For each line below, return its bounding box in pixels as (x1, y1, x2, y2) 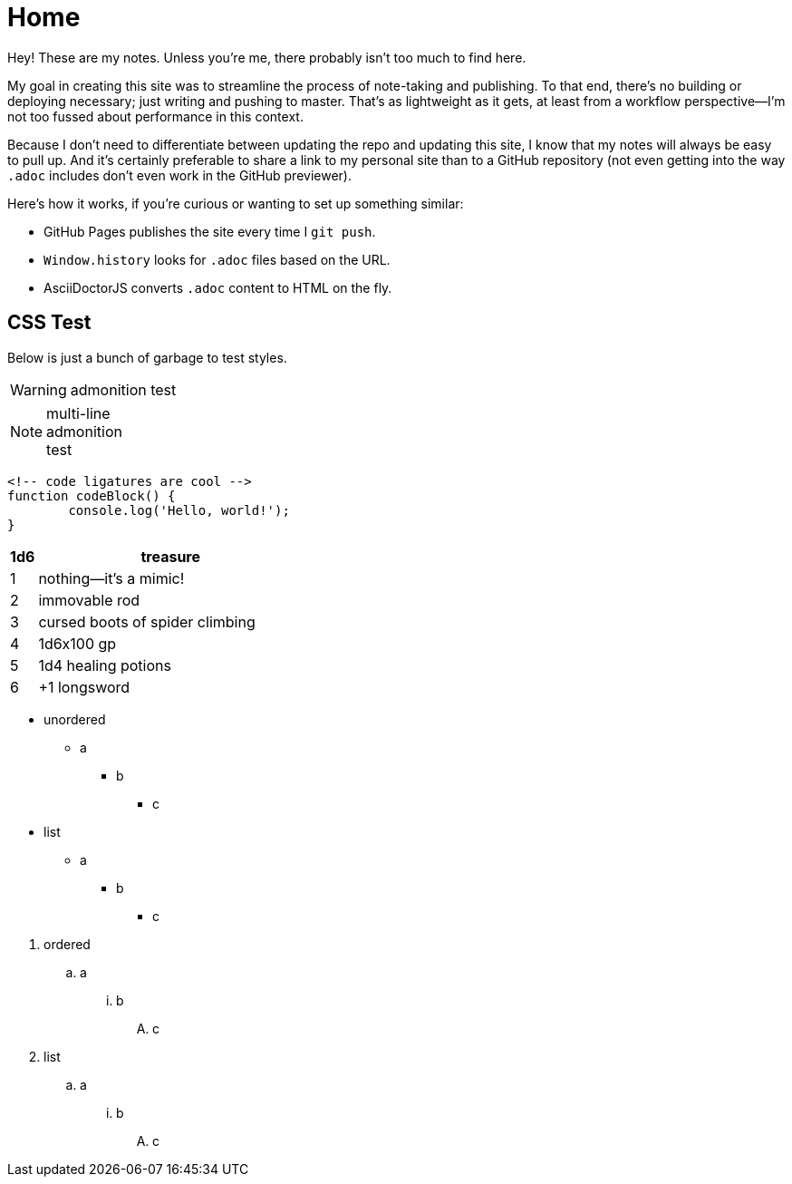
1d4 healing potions (38, 655, 171, 674)
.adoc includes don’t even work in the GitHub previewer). (7, 167, 352, 183)
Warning (10, 380, 67, 399)
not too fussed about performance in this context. (7, 108, 304, 124)
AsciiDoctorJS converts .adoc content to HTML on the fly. (43, 279, 392, 296)
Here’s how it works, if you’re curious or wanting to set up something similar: (7, 195, 464, 211)
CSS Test (7, 311, 92, 335)
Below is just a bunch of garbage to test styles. (7, 349, 287, 365)
